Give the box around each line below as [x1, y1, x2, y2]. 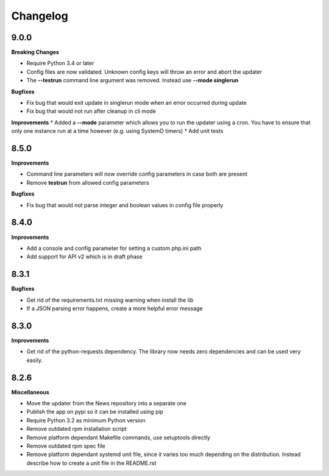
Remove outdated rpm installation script [26, 425, 127, 433]
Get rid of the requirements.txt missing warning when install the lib [26, 296, 194, 304]
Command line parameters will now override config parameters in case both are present [26, 171, 248, 178]
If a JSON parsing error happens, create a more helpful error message [26, 305, 203, 312]
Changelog [11, 9, 68, 23]
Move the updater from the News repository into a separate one [26, 400, 187, 407]
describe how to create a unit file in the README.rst [26, 459, 157, 466]
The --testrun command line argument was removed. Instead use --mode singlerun [26, 77, 239, 84]
